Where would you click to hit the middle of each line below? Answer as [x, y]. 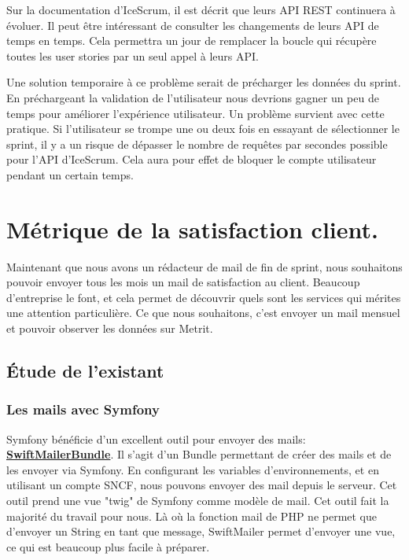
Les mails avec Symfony [83, 409]
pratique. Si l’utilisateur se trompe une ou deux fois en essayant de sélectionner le [203, 129]
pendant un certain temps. [70, 174]
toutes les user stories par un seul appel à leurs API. [133, 55]
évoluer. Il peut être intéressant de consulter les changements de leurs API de [193, 25]
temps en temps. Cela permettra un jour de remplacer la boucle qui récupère [192, 41]
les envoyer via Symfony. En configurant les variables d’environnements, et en [193, 469]
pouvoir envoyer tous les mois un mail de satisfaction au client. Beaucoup [183, 282]
